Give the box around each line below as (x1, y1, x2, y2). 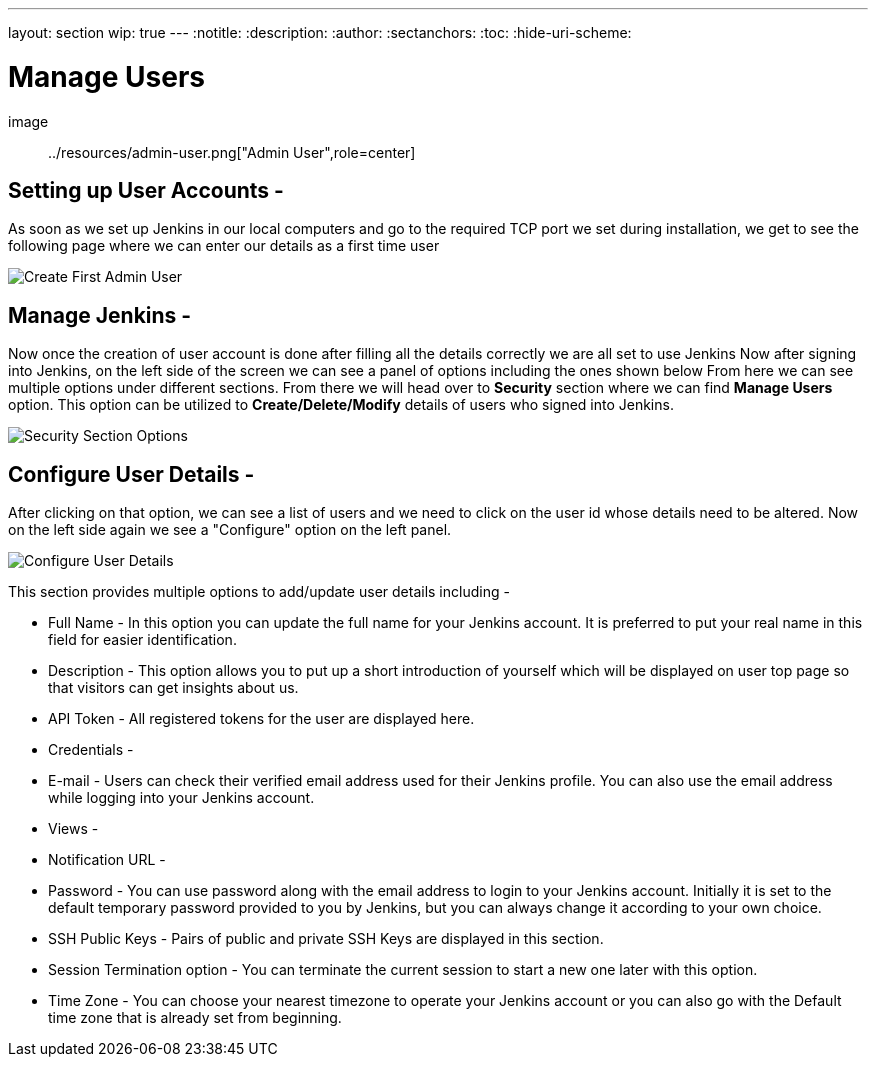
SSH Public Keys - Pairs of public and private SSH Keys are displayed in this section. (48, 930, 604, 948)
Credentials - (48, 741, 134, 759)
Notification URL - (48, 851, 166, 869)
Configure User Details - (8, 461, 255, 487)
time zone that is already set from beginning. (48, 1009, 342, 1027)
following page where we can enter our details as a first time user (8, 237, 440, 255)
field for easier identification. (48, 631, 237, 649)
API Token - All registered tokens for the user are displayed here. (48, 710, 475, 728)
